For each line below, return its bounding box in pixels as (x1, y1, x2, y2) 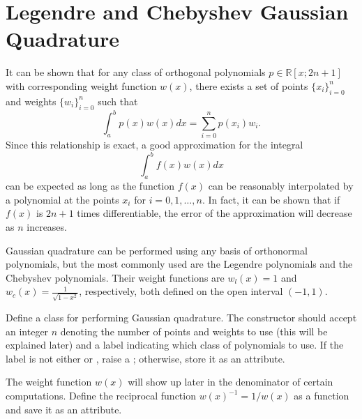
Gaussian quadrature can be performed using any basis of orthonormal (6, 243, 308, 257)
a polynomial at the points (6, 192, 119, 206)
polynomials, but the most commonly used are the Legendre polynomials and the (6, 257, 353, 271)
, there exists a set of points (189, 78, 308, 93)
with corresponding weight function (6, 78, 157, 93)
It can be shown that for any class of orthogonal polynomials (6, 65, 266, 79)
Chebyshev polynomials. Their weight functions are (6, 270, 225, 284)
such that (98, 93, 138, 108)
